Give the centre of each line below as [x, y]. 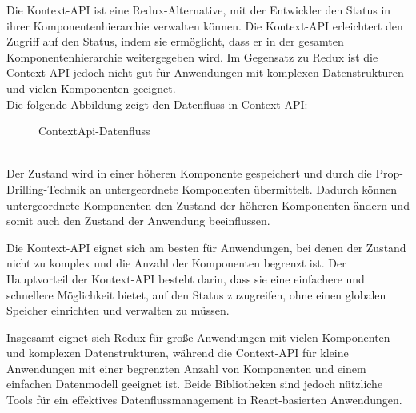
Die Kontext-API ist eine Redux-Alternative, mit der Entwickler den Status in [199, 10]
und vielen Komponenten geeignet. [91, 88]
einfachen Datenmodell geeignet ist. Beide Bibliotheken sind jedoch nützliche [195, 384]
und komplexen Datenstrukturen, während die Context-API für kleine [178, 353]
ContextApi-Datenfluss [94, 131]
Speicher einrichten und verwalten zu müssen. [118, 310]
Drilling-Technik [46, 188]
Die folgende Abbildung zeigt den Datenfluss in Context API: [157, 104]
